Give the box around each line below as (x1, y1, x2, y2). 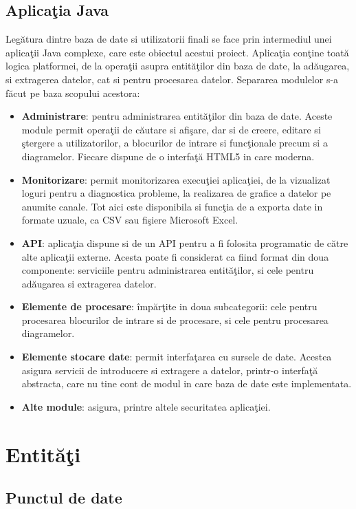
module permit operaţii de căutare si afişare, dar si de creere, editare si (21, 122, 321, 136)
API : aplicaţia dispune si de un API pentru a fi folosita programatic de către (21, 235, 348, 250)
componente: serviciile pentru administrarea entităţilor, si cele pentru (21, 263, 314, 277)
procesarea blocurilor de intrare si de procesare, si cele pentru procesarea (21, 312, 329, 327)
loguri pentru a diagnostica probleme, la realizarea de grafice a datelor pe (21, 186, 331, 200)
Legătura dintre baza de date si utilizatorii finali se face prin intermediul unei (5, 32, 332, 46)
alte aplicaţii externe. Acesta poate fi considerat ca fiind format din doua (21, 249, 329, 263)
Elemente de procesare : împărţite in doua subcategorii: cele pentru (21, 299, 318, 314)
